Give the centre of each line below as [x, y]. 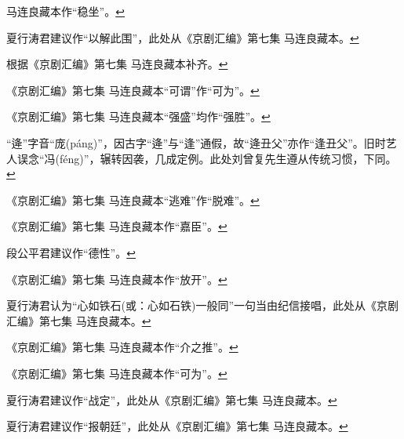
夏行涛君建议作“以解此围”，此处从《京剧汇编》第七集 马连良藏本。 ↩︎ [183, 37]
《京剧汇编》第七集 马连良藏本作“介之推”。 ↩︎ [122, 347]
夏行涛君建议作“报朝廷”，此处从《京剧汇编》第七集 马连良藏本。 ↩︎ [177, 426]
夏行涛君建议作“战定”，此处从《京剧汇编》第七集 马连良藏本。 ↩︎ [172, 399]
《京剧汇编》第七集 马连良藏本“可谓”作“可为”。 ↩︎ [133, 90]
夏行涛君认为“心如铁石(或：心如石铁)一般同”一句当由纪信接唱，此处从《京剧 [203, 305]
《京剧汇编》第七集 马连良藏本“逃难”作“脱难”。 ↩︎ [133, 200]
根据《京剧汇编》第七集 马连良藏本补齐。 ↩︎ [117, 64]
